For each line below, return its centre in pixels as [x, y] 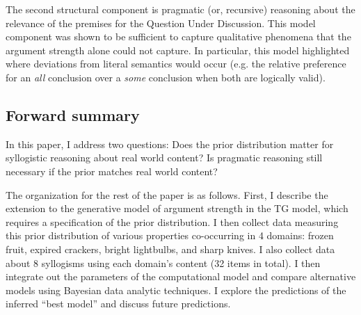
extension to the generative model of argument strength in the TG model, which [177, 208]
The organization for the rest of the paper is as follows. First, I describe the [167, 194]
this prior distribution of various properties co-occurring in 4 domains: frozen [170, 235]
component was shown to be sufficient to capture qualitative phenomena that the [178, 37]
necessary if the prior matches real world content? [112, 171]
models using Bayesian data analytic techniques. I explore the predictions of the [176, 290]
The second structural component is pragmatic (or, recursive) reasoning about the [180, 9]
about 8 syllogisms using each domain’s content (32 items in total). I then [163, 262]
